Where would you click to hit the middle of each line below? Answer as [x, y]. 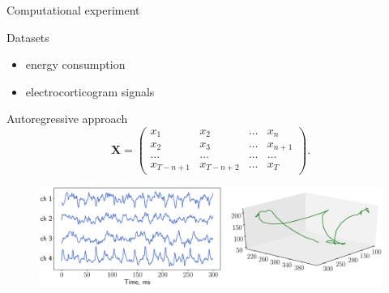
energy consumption [75, 64]
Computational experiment [73, 10]
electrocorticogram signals [90, 91]
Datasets [28, 37]
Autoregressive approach [67, 119]
